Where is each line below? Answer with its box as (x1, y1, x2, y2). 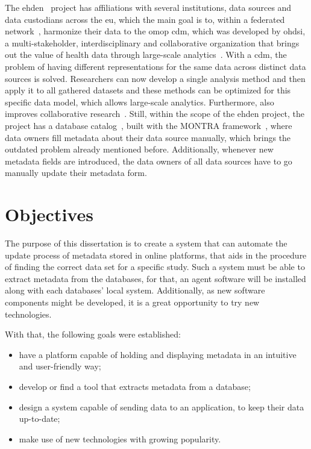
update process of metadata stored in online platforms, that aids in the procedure (5, 248, 307, 261)
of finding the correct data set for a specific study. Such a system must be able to (5, 260, 305, 273)
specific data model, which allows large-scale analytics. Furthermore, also (5, 95, 274, 108)
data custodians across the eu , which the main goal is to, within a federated (5, 13, 285, 25)
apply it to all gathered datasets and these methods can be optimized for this (5, 84, 291, 96)
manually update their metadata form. (5, 166, 147, 179)
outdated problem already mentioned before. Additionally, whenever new (5, 143, 274, 155)
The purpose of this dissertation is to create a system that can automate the (5, 237, 287, 250)
